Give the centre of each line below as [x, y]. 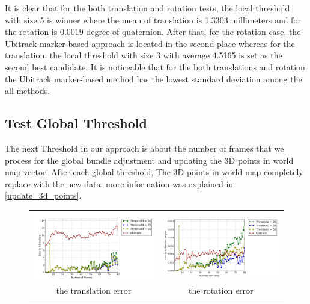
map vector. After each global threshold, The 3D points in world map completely [154, 172]
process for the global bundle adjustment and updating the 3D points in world [149, 160]
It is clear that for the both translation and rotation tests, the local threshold [147, 8]
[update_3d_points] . [43, 195]
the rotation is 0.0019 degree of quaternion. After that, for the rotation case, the [153, 32]
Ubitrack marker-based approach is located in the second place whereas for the [150, 43]
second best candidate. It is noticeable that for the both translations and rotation [155, 67]
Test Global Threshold [76, 123]
